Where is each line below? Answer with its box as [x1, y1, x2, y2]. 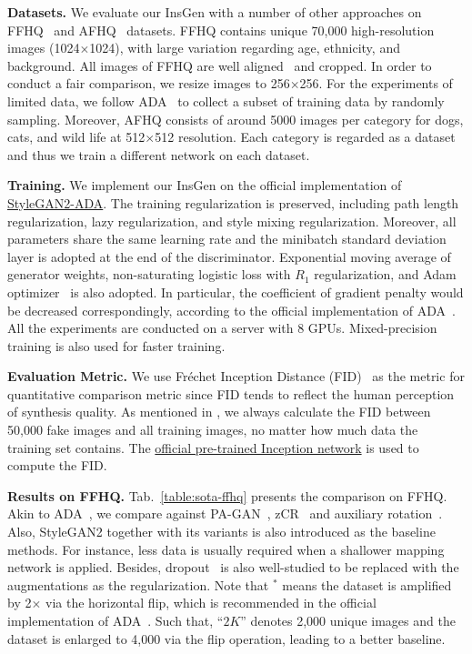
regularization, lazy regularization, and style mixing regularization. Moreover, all [7, 211, 457, 230]
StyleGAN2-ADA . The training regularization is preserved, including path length [7, 193, 459, 212]
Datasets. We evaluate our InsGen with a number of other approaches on [7, 3, 422, 21]
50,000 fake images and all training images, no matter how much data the [7, 420, 418, 439]
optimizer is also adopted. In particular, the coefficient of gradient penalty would [7, 282, 464, 301]
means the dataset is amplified [282, 575, 452, 594]
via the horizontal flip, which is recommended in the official [45, 593, 377, 612]
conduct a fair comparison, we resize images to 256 [7, 74, 290, 93]
